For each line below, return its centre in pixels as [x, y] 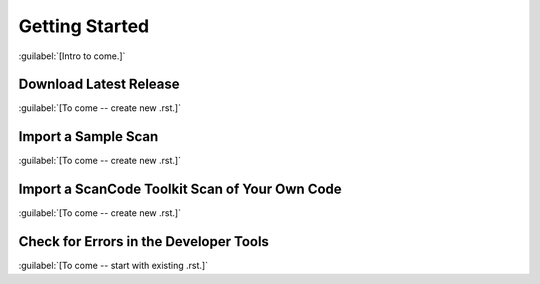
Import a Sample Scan [88, 136]
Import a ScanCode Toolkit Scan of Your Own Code [180, 189]
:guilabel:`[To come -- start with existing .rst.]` [113, 266]
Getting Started [84, 26]
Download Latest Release [99, 84]
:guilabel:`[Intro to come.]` [72, 56]
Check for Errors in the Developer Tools [144, 241]
